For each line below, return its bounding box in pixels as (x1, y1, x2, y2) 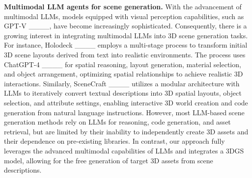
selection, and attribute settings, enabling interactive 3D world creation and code (4, 97, 248, 107)
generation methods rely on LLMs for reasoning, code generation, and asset (4, 117, 231, 127)
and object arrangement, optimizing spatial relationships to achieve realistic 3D (4, 69, 243, 79)
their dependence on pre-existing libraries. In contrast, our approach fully (4, 136, 225, 146)
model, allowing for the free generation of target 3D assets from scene (4, 155, 213, 165)
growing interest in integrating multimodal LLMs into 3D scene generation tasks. (4, 30, 248, 40)
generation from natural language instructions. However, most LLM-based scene (4, 107, 245, 117)
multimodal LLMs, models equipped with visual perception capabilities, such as (4, 11, 244, 21)
